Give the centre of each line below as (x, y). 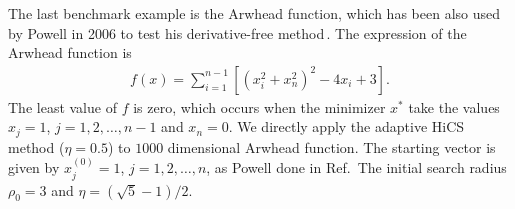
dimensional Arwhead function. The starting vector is (331, 146)
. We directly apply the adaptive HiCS (346, 126)
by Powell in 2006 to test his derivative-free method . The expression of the (237, 32)
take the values (454, 106)
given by (34, 167)
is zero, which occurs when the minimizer (259, 106)
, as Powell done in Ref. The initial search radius (356, 167)
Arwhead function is (70, 52)
